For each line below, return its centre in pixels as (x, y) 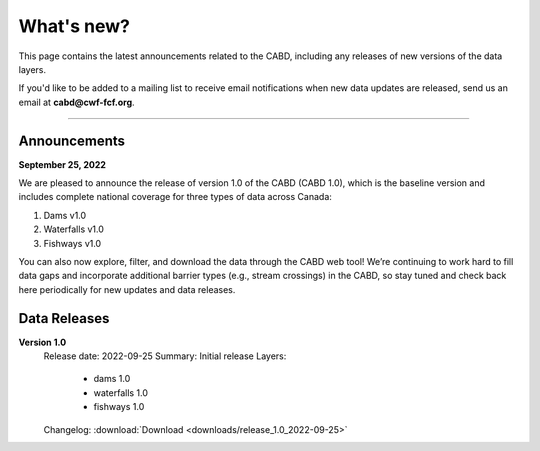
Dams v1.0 (65, 215)
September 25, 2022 (62, 164)
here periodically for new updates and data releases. (127, 289)
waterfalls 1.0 (121, 392)
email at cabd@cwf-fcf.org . (76, 102)
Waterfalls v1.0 (74, 229)
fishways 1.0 (119, 407)
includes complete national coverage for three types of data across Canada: (175, 197)
